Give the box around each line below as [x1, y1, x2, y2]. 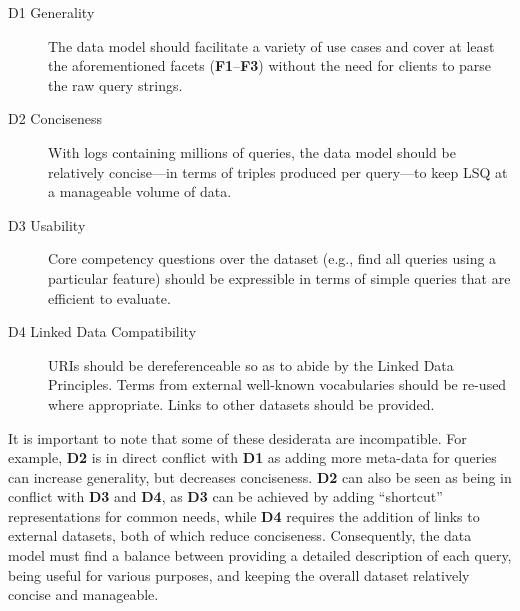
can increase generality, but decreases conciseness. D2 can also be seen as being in [8, 466, 512, 487]
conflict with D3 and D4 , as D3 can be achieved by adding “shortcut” [8, 486, 443, 507]
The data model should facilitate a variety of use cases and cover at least [48, 35, 495, 56]
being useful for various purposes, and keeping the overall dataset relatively [8, 564, 470, 585]
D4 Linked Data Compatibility [8, 321, 197, 342]
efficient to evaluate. [48, 287, 171, 308]
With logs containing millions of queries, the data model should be [48, 141, 456, 162]
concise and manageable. [8, 584, 159, 605]
